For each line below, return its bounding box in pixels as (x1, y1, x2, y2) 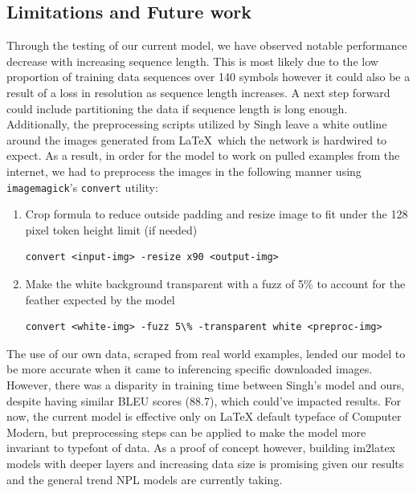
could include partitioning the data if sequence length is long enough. (6, 100, 348, 116)
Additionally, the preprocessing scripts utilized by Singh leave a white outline (6, 116, 387, 132)
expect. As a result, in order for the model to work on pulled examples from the (6, 147, 400, 164)
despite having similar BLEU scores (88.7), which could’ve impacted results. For (6, 392, 401, 409)
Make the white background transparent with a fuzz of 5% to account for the (25, 275, 406, 291)
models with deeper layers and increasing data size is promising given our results (6, 454, 404, 471)
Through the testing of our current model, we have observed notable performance (6, 37, 407, 54)
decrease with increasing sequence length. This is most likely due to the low (6, 52, 378, 69)
